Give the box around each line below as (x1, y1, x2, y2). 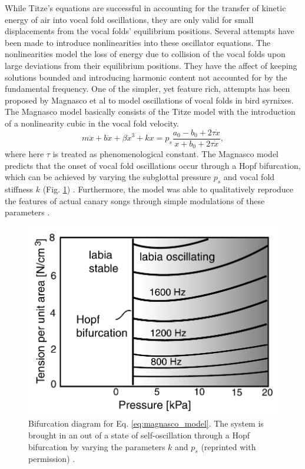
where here (5, 148, 44, 160)
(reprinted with (201, 440, 256, 453)
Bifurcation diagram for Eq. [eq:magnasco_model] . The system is (28, 417, 264, 430)
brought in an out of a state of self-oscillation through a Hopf (28, 429, 250, 441)
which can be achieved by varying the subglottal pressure (5, 171, 211, 183)
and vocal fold (223, 171, 275, 183)
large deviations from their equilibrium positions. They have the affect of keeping (5, 59, 297, 71)
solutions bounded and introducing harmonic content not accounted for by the (5, 71, 287, 83)
